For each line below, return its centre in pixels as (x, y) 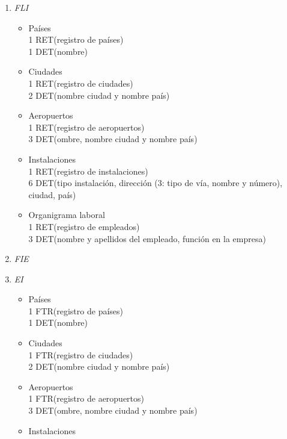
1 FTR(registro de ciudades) (81, 354)
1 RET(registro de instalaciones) (88, 171)
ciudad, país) (52, 194)
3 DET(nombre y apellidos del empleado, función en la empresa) (147, 238)
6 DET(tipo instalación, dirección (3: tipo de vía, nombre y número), (156, 183)
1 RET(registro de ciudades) (81, 83)
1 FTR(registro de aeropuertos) (86, 398)
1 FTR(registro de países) (76, 310)
